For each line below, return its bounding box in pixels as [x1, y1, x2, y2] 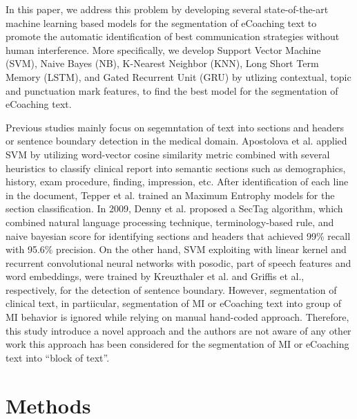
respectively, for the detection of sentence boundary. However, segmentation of [6, 282, 337, 297]
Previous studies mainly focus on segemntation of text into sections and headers [6, 120, 345, 134]
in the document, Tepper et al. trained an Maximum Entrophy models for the [6, 187, 335, 202]
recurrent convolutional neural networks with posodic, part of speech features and [6, 255, 351, 270]
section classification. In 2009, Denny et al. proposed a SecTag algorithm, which [6, 201, 343, 216]
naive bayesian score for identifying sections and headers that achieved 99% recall [6, 228, 351, 243]
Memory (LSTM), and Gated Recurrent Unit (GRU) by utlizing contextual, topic [6, 69, 351, 84]
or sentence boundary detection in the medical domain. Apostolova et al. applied [6, 133, 347, 148]
